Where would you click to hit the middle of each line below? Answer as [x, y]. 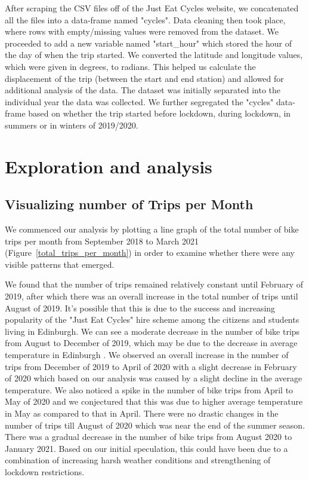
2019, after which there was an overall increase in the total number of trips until [152, 296]
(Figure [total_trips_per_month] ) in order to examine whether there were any [150, 253]
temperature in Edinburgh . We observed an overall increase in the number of [147, 355]
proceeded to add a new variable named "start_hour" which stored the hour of [149, 43]
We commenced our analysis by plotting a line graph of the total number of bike [152, 229]
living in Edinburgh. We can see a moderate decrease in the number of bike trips [152, 331]
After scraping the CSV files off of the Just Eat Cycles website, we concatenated [152, 8]
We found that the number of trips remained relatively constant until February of [154, 284]
